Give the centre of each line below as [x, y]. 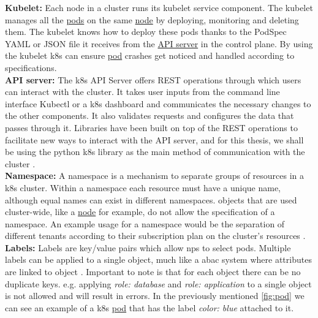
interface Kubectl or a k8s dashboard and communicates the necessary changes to [158, 103]
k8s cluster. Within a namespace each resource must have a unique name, [143, 187]
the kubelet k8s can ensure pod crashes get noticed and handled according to [150, 55]
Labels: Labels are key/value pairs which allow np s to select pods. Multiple [148, 247]
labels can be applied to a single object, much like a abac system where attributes [158, 259]
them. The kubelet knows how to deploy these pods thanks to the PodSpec [146, 32]
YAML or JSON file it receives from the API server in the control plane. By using [159, 43]
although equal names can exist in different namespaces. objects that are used [151, 199]
